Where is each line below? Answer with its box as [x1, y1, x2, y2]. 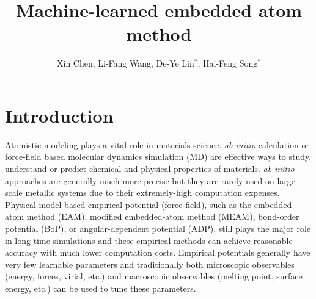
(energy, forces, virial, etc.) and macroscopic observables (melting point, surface [5, 270, 303, 283]
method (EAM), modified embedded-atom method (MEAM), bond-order [26, 210, 299, 223]
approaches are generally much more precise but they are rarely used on [5, 174, 274, 187]
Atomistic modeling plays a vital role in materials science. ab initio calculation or [5, 138, 310, 151]
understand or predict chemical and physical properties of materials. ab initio [5, 162, 295, 175]
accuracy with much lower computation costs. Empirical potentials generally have [5, 246, 310, 259]
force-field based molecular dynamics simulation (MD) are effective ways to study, [5, 150, 312, 163]
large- [277, 174, 298, 187]
